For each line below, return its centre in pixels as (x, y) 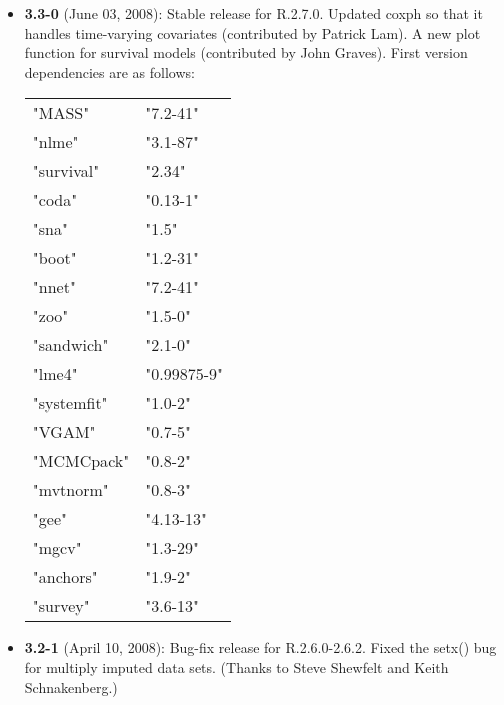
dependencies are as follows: (109, 71)
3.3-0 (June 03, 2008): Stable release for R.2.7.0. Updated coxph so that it (253, 13)
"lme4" (55, 374)
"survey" (61, 606)
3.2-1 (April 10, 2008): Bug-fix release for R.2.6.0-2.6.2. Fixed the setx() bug (260, 647)
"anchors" (65, 577)
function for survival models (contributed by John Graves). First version (246, 52)
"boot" (54, 258)
